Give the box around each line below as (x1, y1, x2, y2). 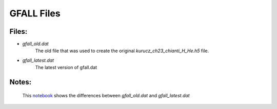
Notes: (9, 78, 32, 86)
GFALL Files (9, 8, 61, 19)
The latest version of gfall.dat (35, 64, 97, 71)
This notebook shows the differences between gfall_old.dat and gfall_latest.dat (22, 92, 190, 98)
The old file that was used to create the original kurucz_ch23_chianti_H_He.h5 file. (35, 48, 209, 54)
